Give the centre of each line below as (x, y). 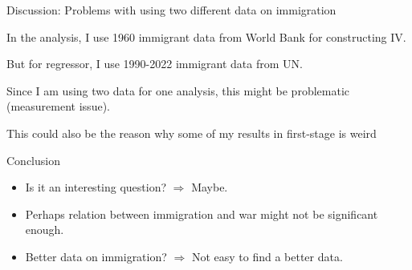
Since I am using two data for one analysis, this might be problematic (178, 90)
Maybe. (210, 187)
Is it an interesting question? (96, 187)
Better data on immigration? (96, 256)
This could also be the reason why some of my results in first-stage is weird (192, 133)
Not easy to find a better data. (267, 256)
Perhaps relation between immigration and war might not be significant (202, 214)
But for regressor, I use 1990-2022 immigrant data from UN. (155, 64)
